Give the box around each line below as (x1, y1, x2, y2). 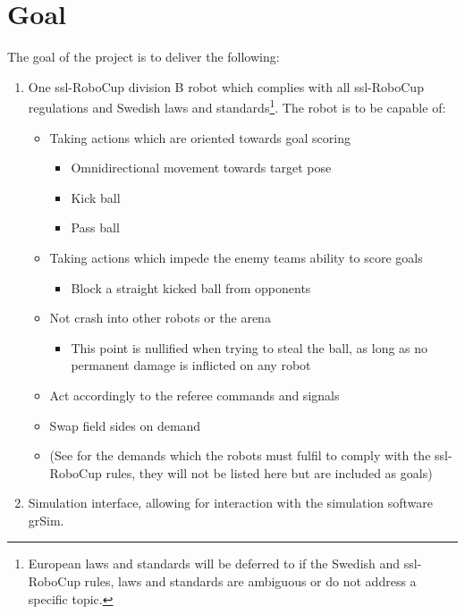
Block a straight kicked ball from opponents (71, 278, 311, 297)
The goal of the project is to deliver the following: (7, 47, 280, 66)
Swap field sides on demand (49, 416, 201, 434)
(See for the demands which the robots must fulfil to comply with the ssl (49, 446, 448, 465)
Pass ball (71, 218, 120, 237)
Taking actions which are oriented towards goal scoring (49, 128, 351, 147)
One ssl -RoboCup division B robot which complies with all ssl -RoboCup (28, 77, 424, 96)
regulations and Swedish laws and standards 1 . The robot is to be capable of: (28, 96, 446, 116)
